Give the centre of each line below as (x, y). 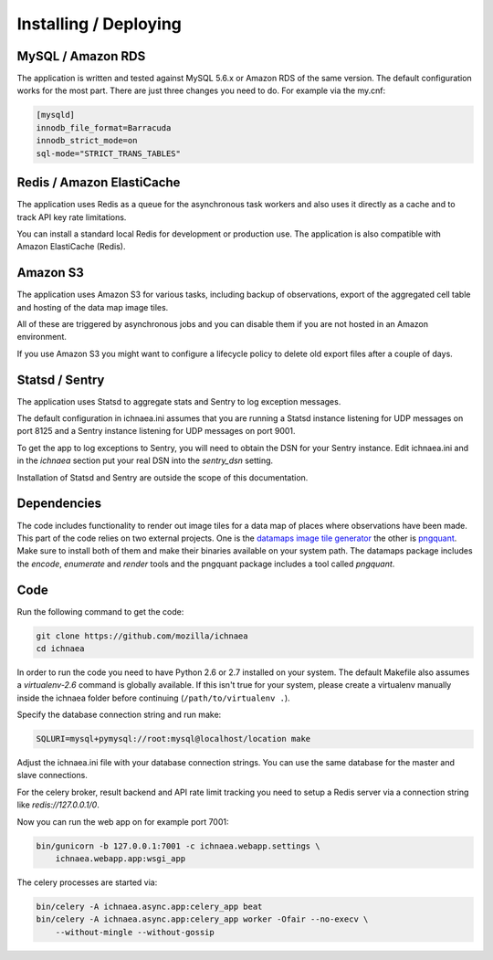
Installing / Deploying (100, 24)
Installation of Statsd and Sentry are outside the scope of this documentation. (163, 477)
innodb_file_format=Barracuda (104, 127)
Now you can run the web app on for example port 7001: (123, 821)
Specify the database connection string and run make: (119, 715)
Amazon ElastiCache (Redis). (71, 247)
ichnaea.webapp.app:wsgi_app (121, 859)
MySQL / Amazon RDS (81, 56)
